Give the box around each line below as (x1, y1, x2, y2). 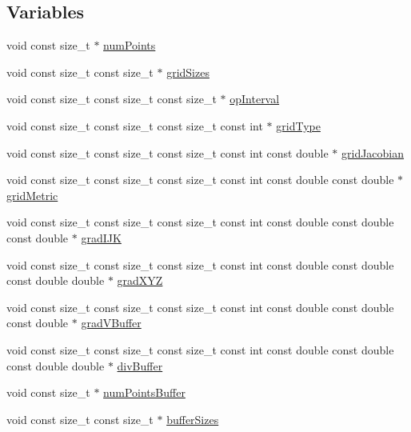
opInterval (229, 90, 280, 107)
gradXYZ (117, 272, 163, 289)
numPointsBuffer (103, 384, 186, 401)
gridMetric (6, 186, 58, 203)
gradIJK (81, 229, 122, 246)
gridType (276, 117, 321, 134)
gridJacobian (341, 144, 405, 161)
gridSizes (166, 63, 209, 80)
